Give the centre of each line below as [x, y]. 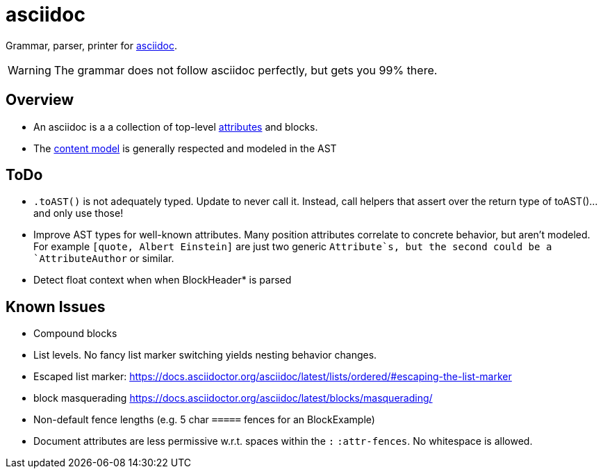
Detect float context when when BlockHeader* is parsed [163, 280]
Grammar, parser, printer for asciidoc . [91, 45]
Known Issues [56, 307]
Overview [40, 100]
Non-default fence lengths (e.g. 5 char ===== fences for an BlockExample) [204, 420]
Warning [30, 70]
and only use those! [79, 213]
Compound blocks [75, 334]
